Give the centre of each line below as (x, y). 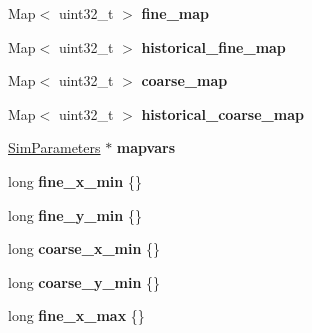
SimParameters (54, 147)
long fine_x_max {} (76, 315)
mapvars (146, 147)
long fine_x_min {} (75, 180)
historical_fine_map (213, 46)
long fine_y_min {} (75, 214)
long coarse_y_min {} (84, 281)
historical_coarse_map (222, 113)
